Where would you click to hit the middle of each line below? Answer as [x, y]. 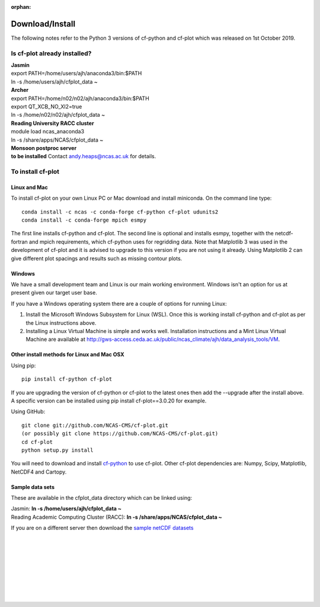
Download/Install [43, 24]
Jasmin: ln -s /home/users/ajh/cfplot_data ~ [66, 509]
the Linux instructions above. [61, 322]
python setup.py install [57, 450]
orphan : [21, 7]
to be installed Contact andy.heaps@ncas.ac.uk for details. [84, 156]
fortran [19, 242]
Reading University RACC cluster [52, 123]
